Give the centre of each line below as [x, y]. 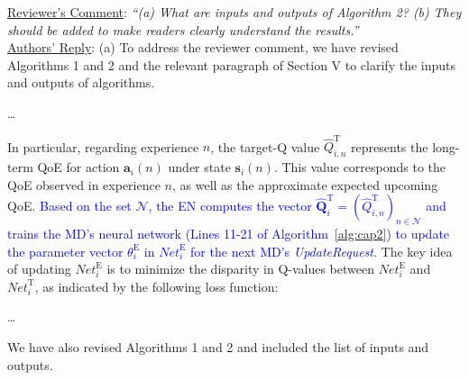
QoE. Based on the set [69, 206]
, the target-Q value [265, 146]
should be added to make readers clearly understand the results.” [183, 29]
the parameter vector [65, 251]
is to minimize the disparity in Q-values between [241, 269]
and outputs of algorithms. [81, 82]
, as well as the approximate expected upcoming [305, 184]
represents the [390, 146]
